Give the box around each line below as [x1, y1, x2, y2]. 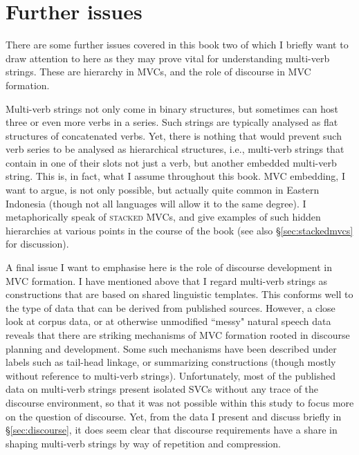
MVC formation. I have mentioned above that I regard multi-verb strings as [6, 273, 328, 288]
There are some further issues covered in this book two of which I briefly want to [6, 37, 349, 52]
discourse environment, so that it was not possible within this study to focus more [6, 395, 354, 409]
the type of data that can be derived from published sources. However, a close [6, 300, 335, 315]
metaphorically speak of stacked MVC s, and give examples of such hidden [6, 210, 321, 224]
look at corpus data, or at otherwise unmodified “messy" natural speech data [6, 314, 331, 328]
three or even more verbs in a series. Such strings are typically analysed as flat [6, 115, 338, 129]
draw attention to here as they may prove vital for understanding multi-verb [6, 50, 330, 65]
